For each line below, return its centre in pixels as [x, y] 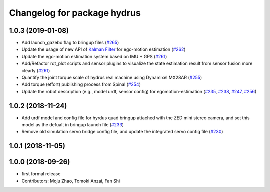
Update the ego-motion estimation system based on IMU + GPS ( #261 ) [94, 56]
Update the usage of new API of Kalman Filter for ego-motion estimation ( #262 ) [104, 49]
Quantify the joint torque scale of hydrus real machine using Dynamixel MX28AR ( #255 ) [112, 78]
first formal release [41, 174]
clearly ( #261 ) [36, 70]
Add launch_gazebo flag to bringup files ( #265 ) [70, 43]
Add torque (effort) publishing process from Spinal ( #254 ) [81, 84]
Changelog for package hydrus [75, 13]
